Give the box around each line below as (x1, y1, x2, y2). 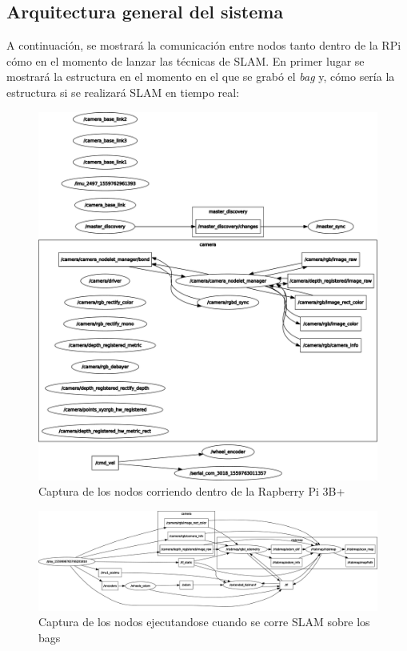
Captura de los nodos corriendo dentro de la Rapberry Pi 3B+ (38, 483, 345, 500)
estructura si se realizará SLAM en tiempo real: (6, 83, 240, 100)
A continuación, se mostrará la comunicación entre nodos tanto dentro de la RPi (6, 37, 401, 54)
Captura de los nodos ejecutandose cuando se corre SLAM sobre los (38, 613, 370, 630)
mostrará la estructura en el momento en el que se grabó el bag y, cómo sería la (6, 68, 395, 85)
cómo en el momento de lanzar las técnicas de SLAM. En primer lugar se (6, 52, 365, 69)
